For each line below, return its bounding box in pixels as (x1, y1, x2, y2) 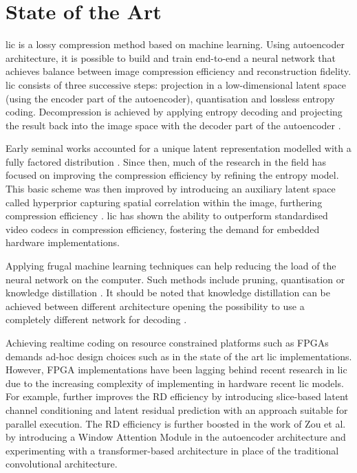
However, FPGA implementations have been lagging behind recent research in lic (6, 362, 347, 377)
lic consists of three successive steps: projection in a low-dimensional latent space (6, 77, 347, 91)
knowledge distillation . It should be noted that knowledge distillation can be (6, 285, 331, 300)
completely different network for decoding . (6, 312, 187, 327)
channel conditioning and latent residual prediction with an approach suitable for (6, 402, 348, 417)
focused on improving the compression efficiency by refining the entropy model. (6, 168, 339, 182)
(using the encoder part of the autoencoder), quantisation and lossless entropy (6, 91, 335, 105)
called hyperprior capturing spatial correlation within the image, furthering (6, 195, 323, 209)
